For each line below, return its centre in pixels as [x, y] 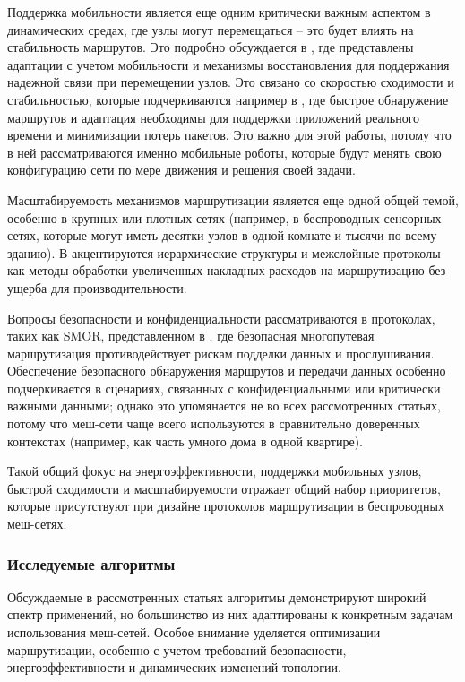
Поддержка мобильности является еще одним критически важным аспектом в [219, 12]
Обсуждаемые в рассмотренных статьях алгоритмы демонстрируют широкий [217, 596]
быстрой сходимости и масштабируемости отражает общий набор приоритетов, [224, 488]
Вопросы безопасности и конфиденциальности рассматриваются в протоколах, [221, 318]
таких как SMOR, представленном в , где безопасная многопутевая [191, 336]
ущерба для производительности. [97, 287]
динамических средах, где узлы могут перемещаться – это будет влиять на [211, 29]
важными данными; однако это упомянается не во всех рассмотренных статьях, [224, 406]
